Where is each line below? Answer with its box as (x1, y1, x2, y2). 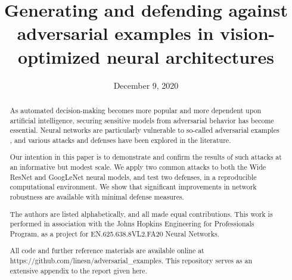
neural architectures (106, 44, 274, 69)
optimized (18, 44, 101, 69)
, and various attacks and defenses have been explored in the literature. (10, 135, 231, 145)
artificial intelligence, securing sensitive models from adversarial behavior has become (10, 115, 274, 125)
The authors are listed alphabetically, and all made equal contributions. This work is (10, 209, 273, 219)
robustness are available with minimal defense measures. (10, 192, 184, 202)
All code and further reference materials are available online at (10, 245, 204, 256)
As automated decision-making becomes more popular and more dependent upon (10, 105, 262, 115)
